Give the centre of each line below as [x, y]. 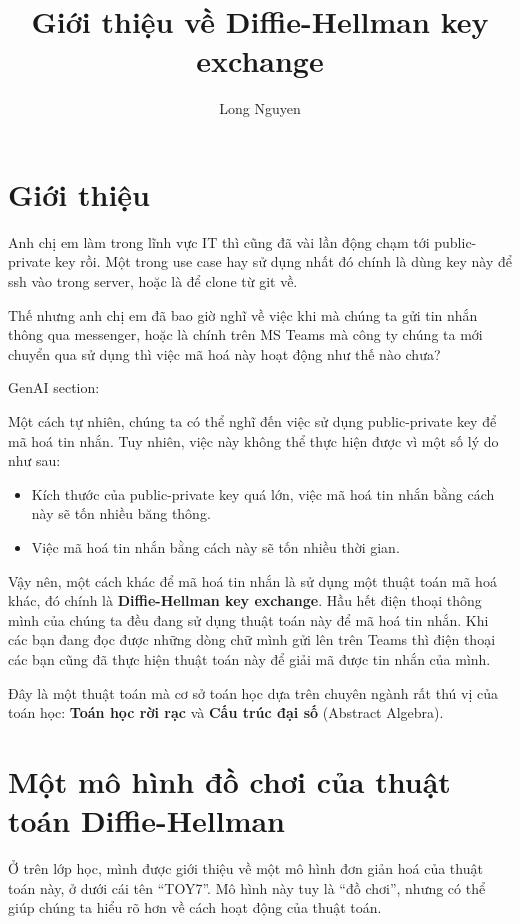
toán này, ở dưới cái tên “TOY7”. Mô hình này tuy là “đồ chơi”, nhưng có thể [247, 887]
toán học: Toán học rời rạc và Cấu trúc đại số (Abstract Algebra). [226, 712]
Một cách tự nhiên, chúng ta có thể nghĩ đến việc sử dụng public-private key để [252, 421]
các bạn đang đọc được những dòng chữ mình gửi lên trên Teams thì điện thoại [252, 639]
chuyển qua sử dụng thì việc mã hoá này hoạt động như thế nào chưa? [224, 353]
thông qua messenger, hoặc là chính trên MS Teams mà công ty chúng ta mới [245, 334]
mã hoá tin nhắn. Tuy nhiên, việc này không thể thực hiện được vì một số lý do [253, 440]
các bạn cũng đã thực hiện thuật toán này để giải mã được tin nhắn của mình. [249, 658]
